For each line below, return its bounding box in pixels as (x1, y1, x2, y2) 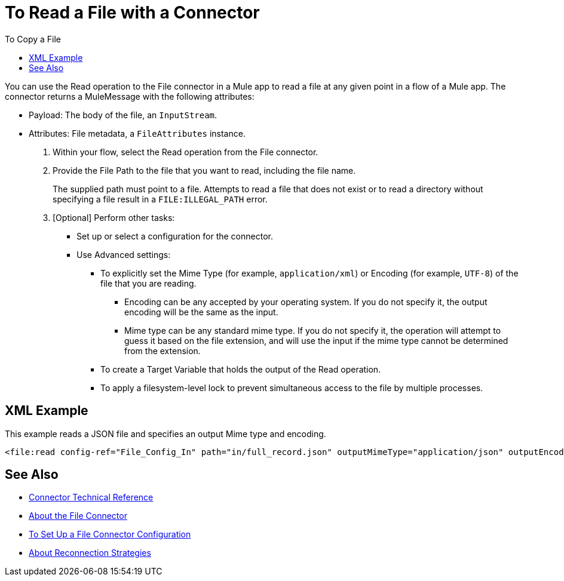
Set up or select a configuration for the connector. (76, 230, 273, 241)
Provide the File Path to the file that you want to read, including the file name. (53, 165, 356, 176)
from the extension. (124, 345, 201, 356)
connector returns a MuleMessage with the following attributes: (5, 91, 255, 102)
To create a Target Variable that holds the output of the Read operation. (100, 364, 381, 374)
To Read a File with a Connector (5, 2, 260, 23)
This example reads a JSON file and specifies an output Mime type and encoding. (5, 428, 326, 439)
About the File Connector (29, 511, 127, 521)
